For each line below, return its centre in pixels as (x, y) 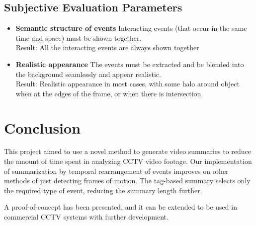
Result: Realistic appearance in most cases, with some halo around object (128, 84)
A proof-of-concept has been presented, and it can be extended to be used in (121, 207)
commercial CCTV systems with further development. (86, 217)
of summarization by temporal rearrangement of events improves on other (116, 171)
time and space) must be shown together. (79, 37)
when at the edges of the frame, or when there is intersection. (109, 93)
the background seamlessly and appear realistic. (88, 74)
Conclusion (43, 127)
